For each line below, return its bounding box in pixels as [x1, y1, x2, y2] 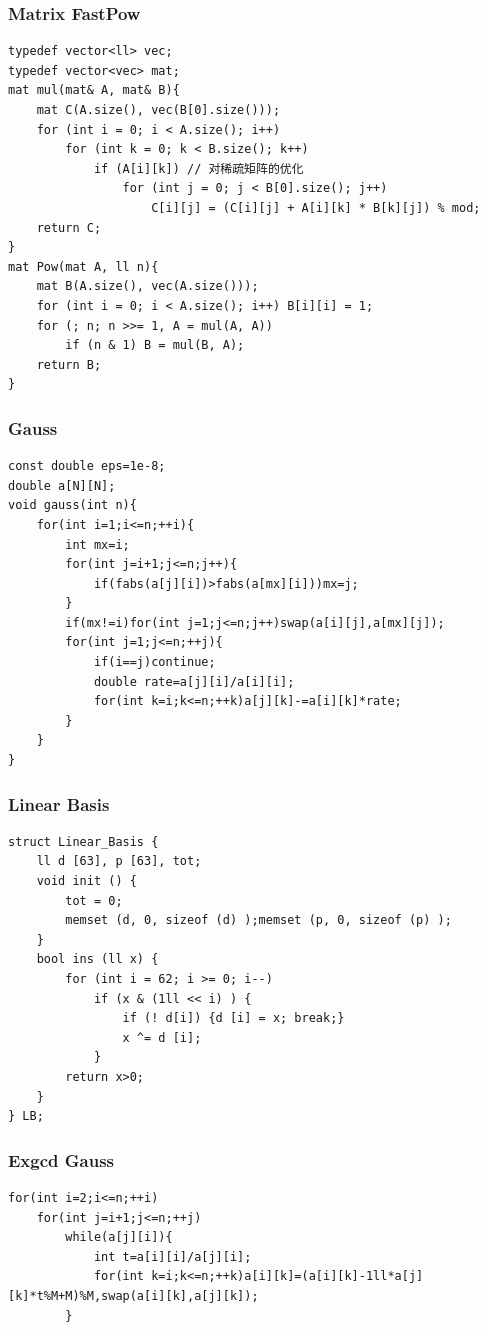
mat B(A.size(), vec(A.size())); [36, 279, 259, 294]
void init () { [36, 874, 137, 889]
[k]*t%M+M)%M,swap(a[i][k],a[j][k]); [8, 1288, 259, 1303]
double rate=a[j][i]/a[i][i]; [93, 674, 295, 689]
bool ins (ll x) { [36, 952, 159, 967]
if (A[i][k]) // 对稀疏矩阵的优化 [93, 161, 304, 176]
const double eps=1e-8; [8, 459, 166, 474]
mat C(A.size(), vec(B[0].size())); [36, 103, 281, 117]
